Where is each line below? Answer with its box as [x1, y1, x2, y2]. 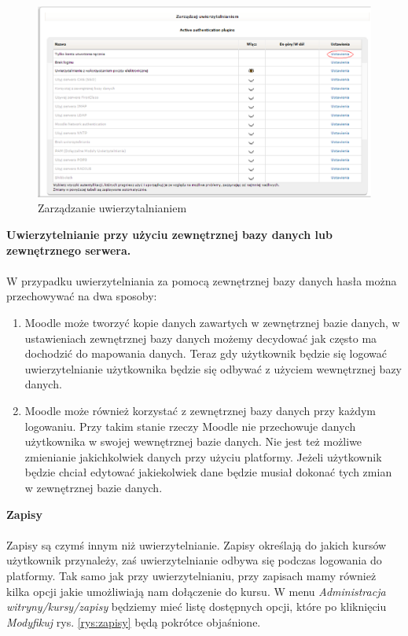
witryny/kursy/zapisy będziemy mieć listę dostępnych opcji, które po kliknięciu [6, 598, 387, 615]
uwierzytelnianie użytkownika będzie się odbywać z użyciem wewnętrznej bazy [24, 360, 402, 377]
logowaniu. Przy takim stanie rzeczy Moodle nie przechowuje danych [24, 417, 356, 434]
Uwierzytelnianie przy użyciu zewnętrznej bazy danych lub [6, 226, 333, 243]
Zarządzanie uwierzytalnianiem [38, 200, 187, 216]
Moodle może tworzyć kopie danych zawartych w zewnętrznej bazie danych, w [24, 314, 400, 331]
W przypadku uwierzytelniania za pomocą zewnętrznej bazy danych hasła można [6, 272, 397, 289]
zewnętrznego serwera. [6, 241, 131, 258]
